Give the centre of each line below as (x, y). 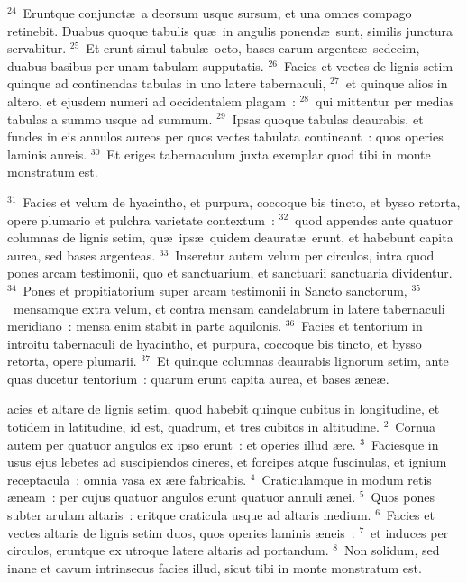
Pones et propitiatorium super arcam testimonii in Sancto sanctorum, (215, 290)
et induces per (410, 532)
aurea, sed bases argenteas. (82, 255)
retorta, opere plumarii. (72, 361)
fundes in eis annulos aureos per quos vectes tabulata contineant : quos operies (225, 137)
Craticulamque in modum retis (347, 479)
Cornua (416, 427)
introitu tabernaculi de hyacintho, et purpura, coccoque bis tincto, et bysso (215, 343)
